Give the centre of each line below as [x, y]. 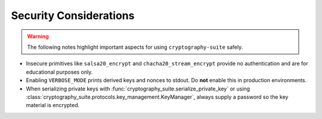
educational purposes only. [59, 72]
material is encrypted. [53, 105]
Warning [38, 36]
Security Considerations [73, 15]
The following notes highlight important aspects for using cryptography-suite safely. [135, 47]
